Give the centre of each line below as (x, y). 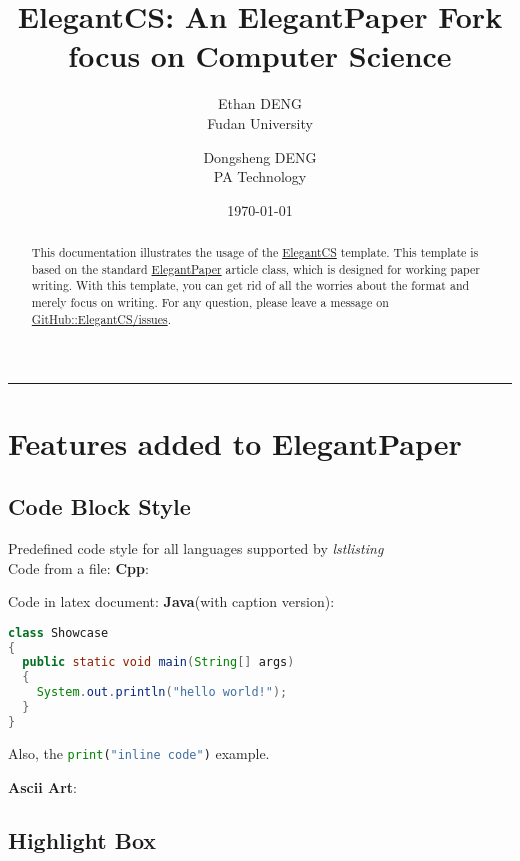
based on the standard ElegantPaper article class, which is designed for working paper (255, 268)
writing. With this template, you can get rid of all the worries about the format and (250, 285)
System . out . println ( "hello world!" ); (162, 692)
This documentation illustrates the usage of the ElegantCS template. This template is (255, 252)
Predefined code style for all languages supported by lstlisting (196, 547)
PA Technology (260, 176)
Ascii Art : (42, 786)
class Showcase (58, 632)
